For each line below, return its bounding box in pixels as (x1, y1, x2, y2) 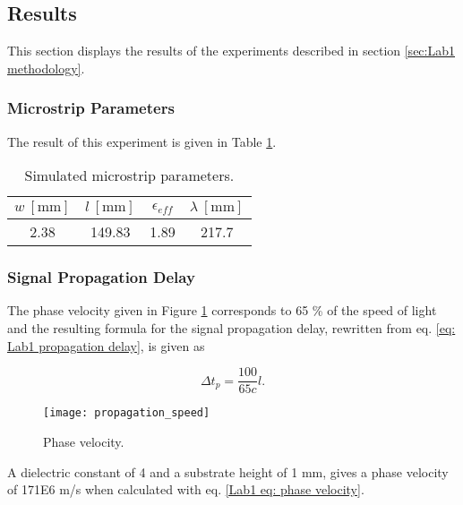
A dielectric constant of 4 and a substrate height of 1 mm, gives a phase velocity (7, 462, 449, 481)
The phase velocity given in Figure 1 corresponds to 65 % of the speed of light (7, 301, 437, 320)
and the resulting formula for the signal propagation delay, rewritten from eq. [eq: (7, 319, 456, 338)
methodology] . (7, 58, 85, 77)
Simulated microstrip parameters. (24, 165, 235, 186)
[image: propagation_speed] (43, 407, 210, 420)
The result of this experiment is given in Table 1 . (7, 132, 277, 150)
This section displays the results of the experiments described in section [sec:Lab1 (7, 41, 455, 60)
